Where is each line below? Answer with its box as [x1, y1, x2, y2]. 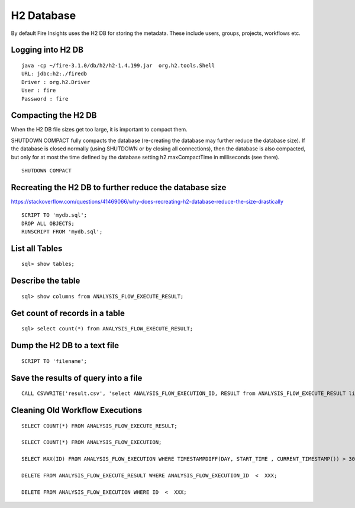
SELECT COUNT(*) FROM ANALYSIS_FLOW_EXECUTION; [21, 439, 162, 446]
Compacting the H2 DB [11, 110, 97, 121]
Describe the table [11, 276, 80, 286]
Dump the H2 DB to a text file [11, 340, 120, 351]
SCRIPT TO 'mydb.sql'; [21, 212, 88, 218]
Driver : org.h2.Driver [21, 79, 91, 85]
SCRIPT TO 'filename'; [21, 358, 88, 364]
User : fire [21, 87, 56, 94]
